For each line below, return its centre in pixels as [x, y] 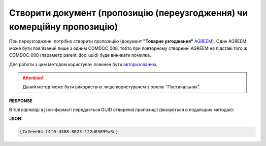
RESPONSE [21, 101]
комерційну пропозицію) [64, 27]
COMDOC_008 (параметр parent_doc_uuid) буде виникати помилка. [80, 55]
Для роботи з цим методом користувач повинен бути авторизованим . [83, 64]
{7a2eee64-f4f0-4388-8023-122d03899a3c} [69, 132]
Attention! [33, 78]
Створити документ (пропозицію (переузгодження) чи [129, 13]
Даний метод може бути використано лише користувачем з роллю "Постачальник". [111, 87]
